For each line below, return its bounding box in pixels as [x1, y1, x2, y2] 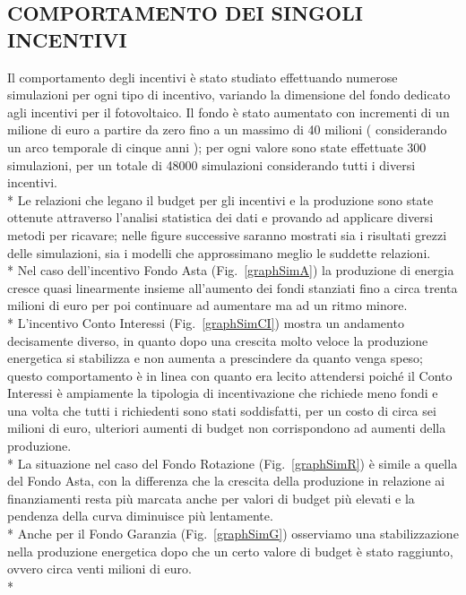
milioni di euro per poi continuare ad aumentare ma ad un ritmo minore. [7, 296, 408, 315]
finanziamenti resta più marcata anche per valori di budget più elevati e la [7, 488, 415, 507]
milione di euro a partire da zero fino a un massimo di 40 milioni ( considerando [7, 120, 447, 139]
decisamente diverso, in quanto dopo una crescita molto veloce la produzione [7, 331, 428, 349]
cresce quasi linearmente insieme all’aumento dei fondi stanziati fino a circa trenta [7, 278, 458, 297]
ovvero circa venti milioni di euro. [7, 559, 192, 578]
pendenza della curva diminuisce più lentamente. [7, 506, 273, 525]
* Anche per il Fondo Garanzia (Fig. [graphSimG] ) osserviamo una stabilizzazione [7, 524, 459, 543]
